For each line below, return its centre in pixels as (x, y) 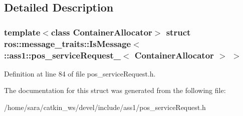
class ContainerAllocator (101, 32)
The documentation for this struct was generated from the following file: (115, 90)
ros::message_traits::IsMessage (68, 43)
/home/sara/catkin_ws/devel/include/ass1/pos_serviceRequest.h (105, 107)
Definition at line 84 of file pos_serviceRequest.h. (80, 73)
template (22, 32)
